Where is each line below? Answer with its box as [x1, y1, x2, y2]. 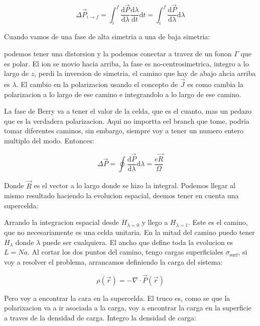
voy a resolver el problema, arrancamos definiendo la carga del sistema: [4, 256, 223, 267]
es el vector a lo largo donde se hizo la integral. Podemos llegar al [34, 180, 235, 191]
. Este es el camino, [188, 217, 248, 227]
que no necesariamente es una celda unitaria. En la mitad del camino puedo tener [4, 226, 255, 237]
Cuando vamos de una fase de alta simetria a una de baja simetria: [4, 31, 210, 42]
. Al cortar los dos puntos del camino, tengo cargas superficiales [27, 247, 223, 257]
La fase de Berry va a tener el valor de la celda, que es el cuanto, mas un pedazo [4, 106, 252, 116]
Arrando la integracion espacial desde [4, 217, 119, 227]
